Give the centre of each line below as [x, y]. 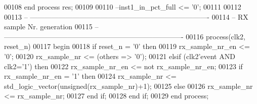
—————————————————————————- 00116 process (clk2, [125, 36]
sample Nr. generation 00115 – [51, 27]
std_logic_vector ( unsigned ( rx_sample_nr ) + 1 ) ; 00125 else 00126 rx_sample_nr [128, 86]
